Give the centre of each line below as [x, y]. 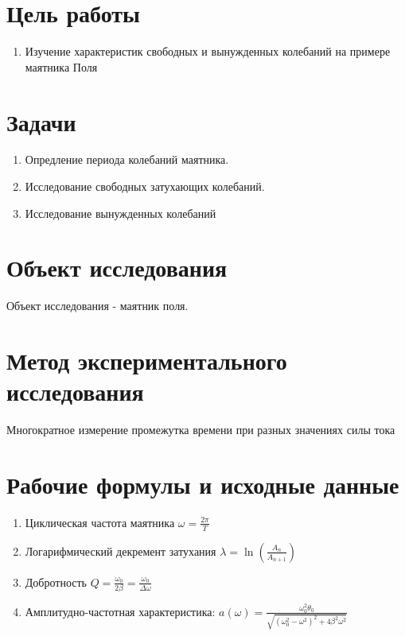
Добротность [56, 582]
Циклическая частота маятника [100, 522]
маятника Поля [61, 66]
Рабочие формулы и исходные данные [203, 485]
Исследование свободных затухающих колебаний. [145, 186]
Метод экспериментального [147, 361]
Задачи [41, 121]
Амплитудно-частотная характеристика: [120, 611]
